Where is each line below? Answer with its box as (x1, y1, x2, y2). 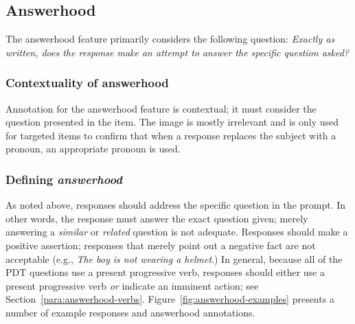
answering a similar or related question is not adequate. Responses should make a (5, 224, 348, 239)
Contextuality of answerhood (5, 74, 169, 91)
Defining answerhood (5, 170, 122, 187)
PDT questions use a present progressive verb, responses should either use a (5, 265, 325, 279)
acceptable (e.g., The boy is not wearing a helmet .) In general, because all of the (5, 251, 343, 266)
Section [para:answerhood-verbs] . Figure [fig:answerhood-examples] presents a (5, 292, 334, 306)
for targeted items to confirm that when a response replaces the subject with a (5, 128, 336, 142)
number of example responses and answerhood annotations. (5, 305, 255, 319)
